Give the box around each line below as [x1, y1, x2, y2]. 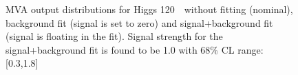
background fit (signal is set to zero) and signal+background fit [6, 15, 273, 30]
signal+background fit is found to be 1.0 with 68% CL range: [6, 42, 264, 56]
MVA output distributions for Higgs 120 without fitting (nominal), [6, 2, 293, 16]
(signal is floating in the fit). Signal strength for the [6, 29, 223, 43]
